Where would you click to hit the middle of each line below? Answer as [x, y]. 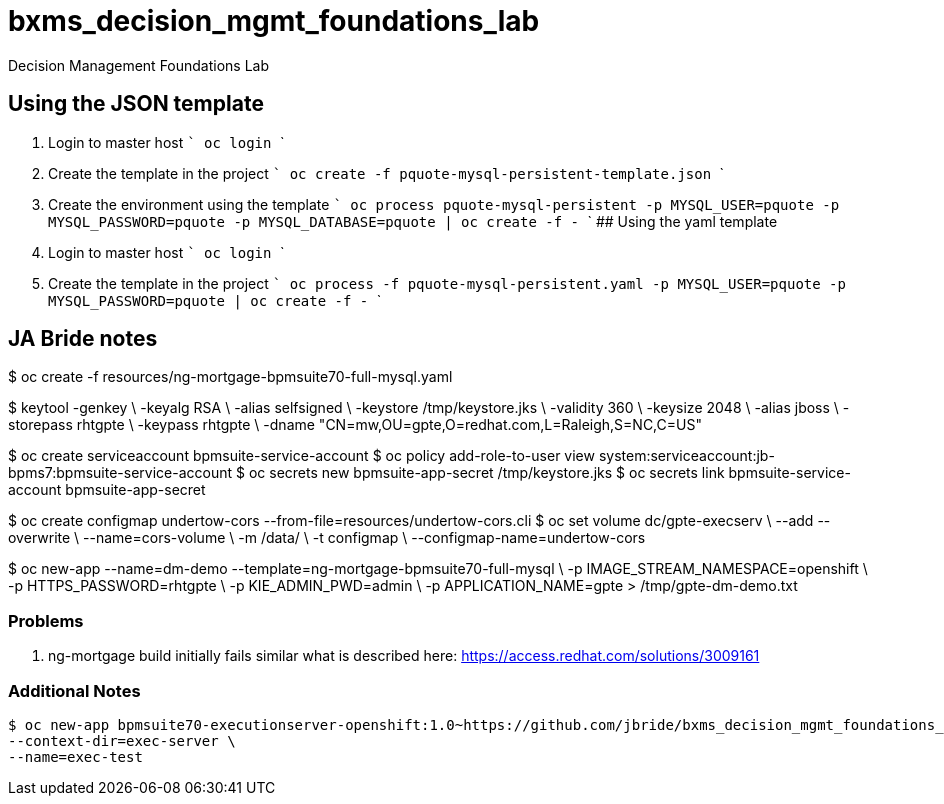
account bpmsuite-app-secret [107, 490]
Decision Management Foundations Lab [139, 65]
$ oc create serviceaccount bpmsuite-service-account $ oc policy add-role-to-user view [301, 456]
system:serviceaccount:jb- [686, 456]
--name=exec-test [75, 756]
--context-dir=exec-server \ [122, 740]
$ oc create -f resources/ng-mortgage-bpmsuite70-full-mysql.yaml [230, 377]
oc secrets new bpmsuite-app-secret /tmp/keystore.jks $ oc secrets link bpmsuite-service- [549, 473]
